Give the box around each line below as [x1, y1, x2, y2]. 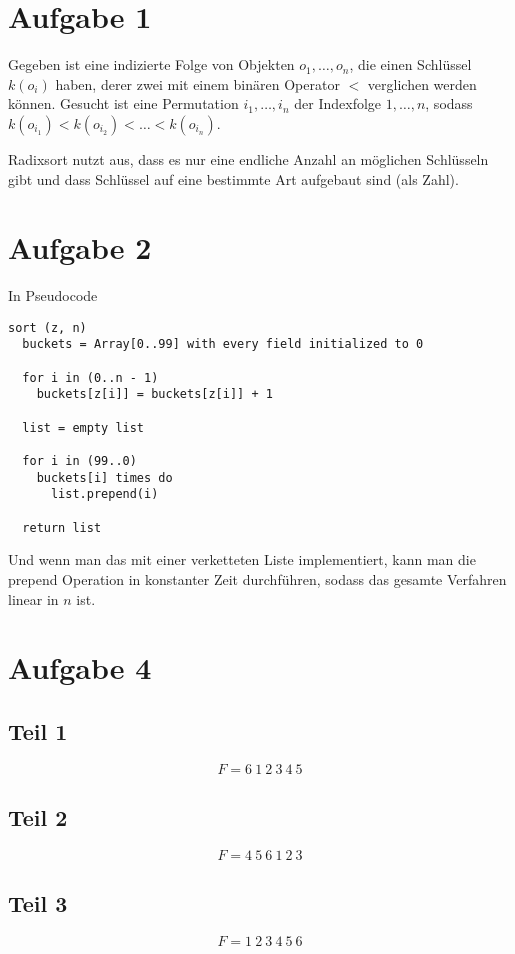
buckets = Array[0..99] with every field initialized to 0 [22, 337, 424, 352]
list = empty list [22, 420, 145, 435]
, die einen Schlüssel [349, 54, 472, 75]
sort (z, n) [8, 320, 87, 335]
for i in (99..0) [22, 454, 137, 469]
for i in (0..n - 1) [22, 370, 159, 385]
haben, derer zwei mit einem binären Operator [55, 73, 340, 94]
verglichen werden [367, 73, 477, 94]
